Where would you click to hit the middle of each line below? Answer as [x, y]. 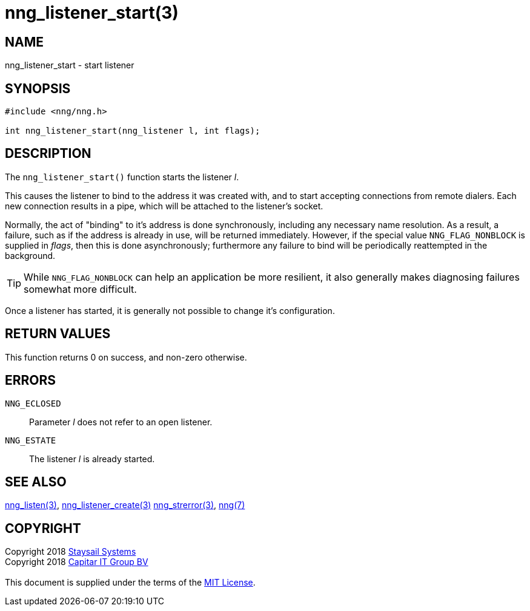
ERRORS [31, 381]
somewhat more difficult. [80, 289]
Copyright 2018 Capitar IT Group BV [77, 562]
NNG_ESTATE [31, 440]
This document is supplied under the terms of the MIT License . [130, 583]
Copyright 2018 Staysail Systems [71, 552]
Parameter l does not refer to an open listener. [121, 422]
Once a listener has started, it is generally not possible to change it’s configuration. [170, 310]
